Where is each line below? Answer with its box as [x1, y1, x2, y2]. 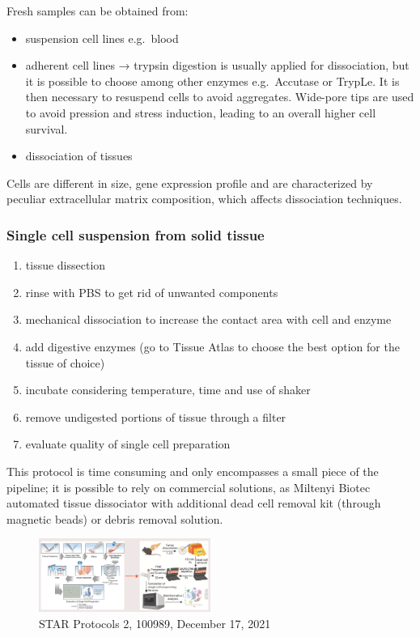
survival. [25, 120, 68, 137]
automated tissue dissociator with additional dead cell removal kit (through [6, 495, 381, 512]
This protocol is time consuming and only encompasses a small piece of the [6, 462, 379, 479]
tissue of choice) [25, 354, 105, 371]
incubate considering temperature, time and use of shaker [25, 381, 311, 398]
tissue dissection [25, 257, 106, 274]
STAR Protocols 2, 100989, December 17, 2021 [39, 614, 271, 631]
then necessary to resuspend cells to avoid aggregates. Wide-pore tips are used [25, 88, 414, 105]
